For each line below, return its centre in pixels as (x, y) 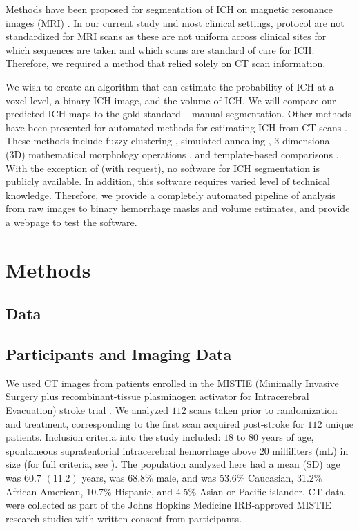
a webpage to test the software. (71, 221)
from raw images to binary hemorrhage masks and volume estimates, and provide (178, 208)
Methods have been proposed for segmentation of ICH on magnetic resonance (169, 9)
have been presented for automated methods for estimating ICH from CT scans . (176, 127)
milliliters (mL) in (310, 450)
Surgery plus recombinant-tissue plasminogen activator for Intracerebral (157, 396)
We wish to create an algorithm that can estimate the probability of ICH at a (170, 86)
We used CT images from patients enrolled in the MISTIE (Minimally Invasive (172, 382)
